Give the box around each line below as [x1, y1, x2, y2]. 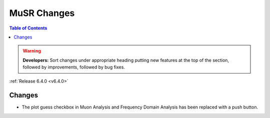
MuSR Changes [9, 7, 75, 18]
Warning [22, 48, 41, 54]
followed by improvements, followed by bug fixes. [22, 64, 125, 70]
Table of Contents [9, 25, 47, 31]
